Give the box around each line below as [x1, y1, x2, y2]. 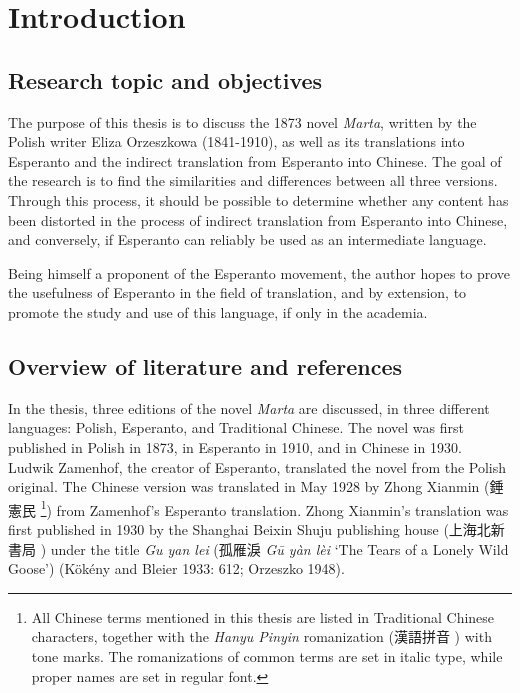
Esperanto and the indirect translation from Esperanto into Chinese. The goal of [8, 150, 502, 171]
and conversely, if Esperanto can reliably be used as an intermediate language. [8, 229, 487, 250]
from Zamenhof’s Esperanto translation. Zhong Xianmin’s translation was [56, 499, 509, 520]
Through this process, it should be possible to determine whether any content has [8, 189, 509, 210]
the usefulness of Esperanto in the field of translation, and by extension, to [8, 282, 467, 303]
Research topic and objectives [8, 64, 323, 95]
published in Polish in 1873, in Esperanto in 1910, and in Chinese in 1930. [8, 436, 462, 457]
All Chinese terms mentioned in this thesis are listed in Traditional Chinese [31, 606, 495, 627]
